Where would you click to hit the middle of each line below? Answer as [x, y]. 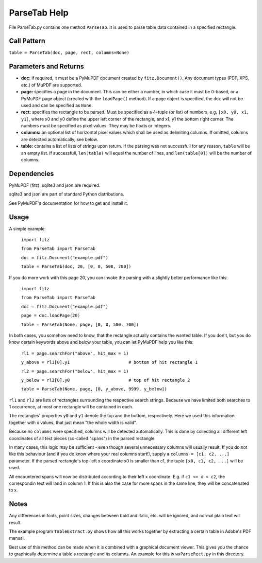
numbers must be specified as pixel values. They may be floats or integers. [96, 126]
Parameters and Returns [47, 66]
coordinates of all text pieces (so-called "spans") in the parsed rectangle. [82, 438]
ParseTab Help [39, 13]
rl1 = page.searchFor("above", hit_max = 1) [75, 353]
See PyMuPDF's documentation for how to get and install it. [69, 203]
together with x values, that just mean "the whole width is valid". [73, 422]
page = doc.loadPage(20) [50, 316]
